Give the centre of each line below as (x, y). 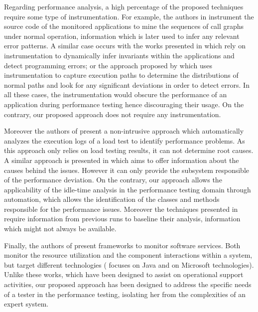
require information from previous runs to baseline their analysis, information (122, 219)
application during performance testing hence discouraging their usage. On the (124, 104)
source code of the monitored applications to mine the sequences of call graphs (124, 26)
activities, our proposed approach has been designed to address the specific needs (128, 284)
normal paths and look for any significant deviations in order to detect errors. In (127, 84)
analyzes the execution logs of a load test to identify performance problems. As (125, 140)
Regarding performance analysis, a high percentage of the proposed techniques (124, 6)
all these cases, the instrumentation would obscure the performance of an (116, 94)
